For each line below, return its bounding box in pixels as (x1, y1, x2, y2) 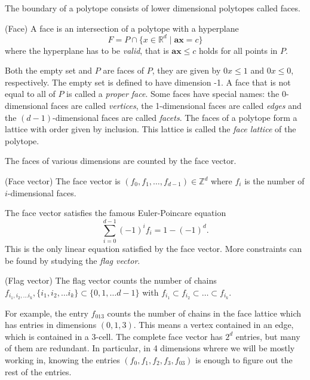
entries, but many (235, 330, 300, 342)
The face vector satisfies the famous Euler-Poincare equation (5, 206, 226, 219)
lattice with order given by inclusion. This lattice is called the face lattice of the (5, 123, 296, 135)
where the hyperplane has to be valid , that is (5, 44, 169, 56)
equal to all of (5, 87, 56, 100)
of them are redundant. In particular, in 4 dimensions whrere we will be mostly (5, 342, 295, 354)
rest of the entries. (5, 365, 72, 378)
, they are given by (152, 64, 221, 77)
